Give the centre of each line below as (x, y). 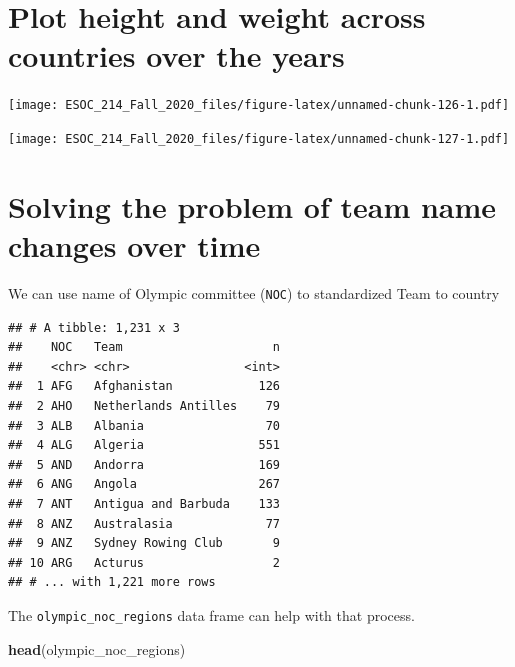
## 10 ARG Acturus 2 (144, 562)
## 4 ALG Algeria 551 (144, 445)
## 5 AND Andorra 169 (144, 464)
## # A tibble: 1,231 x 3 (94, 327)
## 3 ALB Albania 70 (144, 425)
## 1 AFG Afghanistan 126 (144, 386)
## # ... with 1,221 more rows (112, 582)
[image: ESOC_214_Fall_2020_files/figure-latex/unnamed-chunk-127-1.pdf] (259, 138)
